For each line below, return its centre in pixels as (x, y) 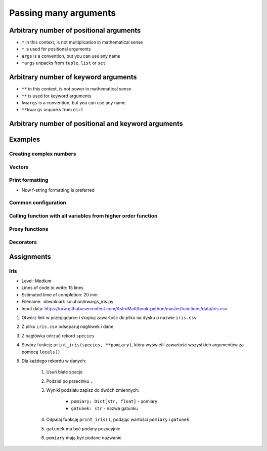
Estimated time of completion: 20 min (60, 294)
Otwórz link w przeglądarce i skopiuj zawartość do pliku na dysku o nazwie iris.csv (109, 317)
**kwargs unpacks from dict (53, 110)
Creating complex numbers (43, 154)
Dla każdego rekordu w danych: (54, 361)
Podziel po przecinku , (70, 381)
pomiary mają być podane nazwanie (84, 438)
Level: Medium (37, 281)
